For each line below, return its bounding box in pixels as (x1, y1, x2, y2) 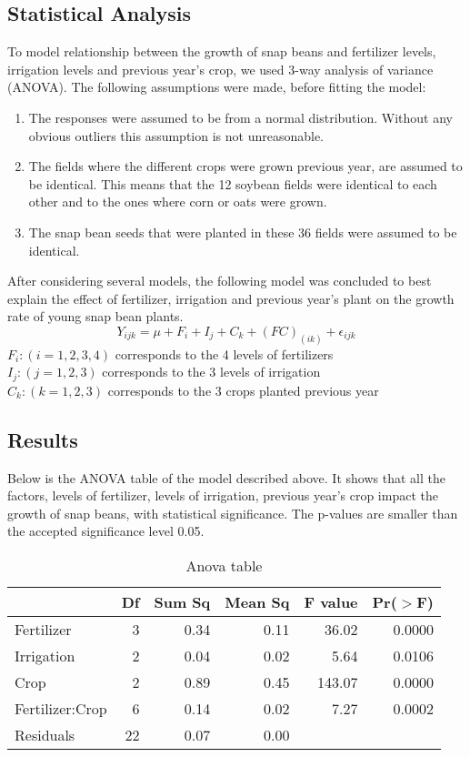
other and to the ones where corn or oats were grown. (28, 192, 327, 211)
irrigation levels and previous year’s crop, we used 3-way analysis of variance (7, 59, 434, 78)
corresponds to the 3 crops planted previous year (107, 380, 379, 399)
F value (304, 591, 358, 612)
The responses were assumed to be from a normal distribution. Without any (28, 107, 453, 126)
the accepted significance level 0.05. (7, 521, 205, 540)
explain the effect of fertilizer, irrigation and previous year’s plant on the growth (7, 288, 455, 308)
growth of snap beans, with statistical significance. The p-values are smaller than (7, 503, 458, 522)
